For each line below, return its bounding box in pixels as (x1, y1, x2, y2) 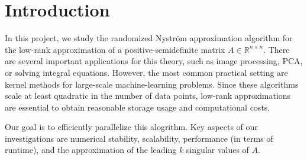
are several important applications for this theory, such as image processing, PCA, (5, 55, 303, 67)
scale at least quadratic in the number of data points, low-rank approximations (5, 89, 291, 102)
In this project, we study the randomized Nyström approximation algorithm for (5, 32, 293, 44)
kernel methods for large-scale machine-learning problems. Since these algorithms (5, 78, 299, 90)
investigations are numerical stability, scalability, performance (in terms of (5, 132, 273, 144)
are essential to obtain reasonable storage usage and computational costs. (5, 101, 270, 113)
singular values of (186, 144, 249, 156)
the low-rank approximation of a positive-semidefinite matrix (5, 43, 225, 55)
